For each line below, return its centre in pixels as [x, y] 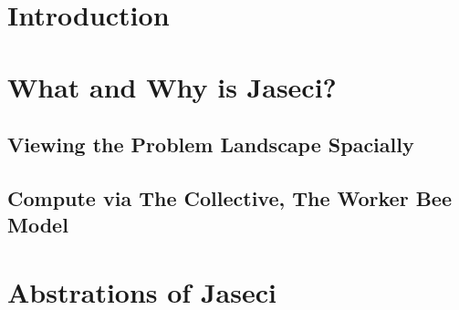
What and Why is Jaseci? [172, 86]
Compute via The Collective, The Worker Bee [229, 197]
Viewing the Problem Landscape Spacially [211, 145]
